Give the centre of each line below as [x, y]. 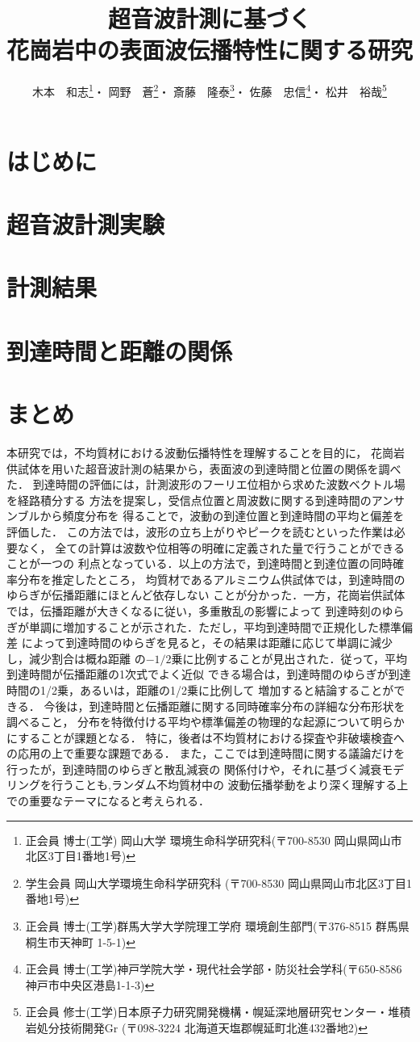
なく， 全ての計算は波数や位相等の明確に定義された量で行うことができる [211, 547]
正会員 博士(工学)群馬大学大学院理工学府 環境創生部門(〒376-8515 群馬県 [217, 926]
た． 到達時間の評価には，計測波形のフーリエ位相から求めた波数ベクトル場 [206, 484]
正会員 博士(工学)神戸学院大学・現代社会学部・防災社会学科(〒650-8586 [214, 969]
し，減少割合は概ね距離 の [76, 658]
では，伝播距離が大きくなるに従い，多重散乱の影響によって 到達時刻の [194, 610]
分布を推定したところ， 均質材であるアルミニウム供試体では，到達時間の [211, 579]
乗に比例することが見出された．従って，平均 [289, 658]
